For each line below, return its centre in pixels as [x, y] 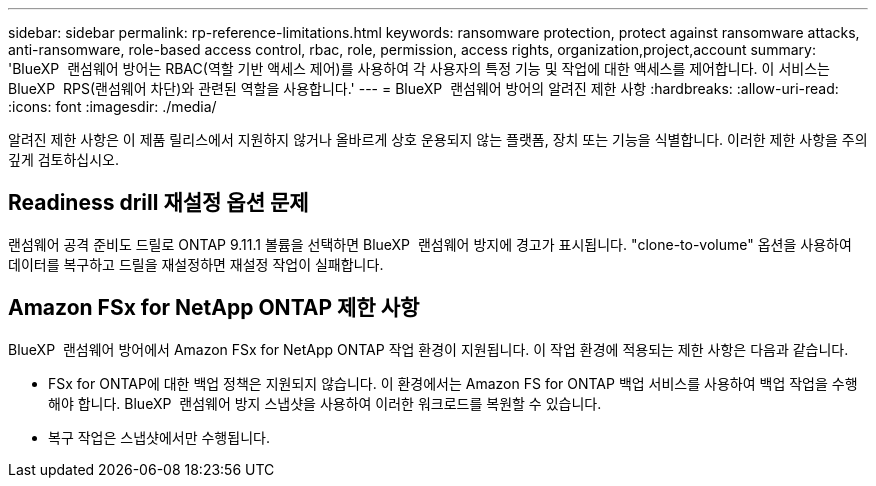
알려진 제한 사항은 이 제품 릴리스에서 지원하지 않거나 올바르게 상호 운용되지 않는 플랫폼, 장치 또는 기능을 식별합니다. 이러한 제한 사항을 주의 [438, 139]
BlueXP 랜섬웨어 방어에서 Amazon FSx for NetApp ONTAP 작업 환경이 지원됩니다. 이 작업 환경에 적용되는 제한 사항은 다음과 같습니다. [428, 349]
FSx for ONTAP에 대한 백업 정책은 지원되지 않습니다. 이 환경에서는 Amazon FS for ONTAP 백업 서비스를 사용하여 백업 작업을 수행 [453, 383]
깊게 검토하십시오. [64, 159]
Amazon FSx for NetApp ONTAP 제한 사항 [214, 308]
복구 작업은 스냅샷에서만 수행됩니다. [159, 437]
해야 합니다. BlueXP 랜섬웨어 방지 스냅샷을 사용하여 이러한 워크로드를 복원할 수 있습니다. [325, 403]
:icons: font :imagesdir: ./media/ [112, 106]
